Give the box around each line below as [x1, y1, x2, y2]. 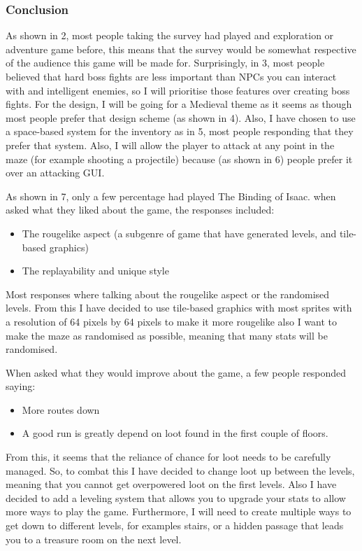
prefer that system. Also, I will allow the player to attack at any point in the [6, 137, 335, 152]
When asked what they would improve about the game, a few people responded [6, 365, 347, 379]
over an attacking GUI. [6, 165, 105, 180]
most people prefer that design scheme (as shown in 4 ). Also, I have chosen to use [6, 110, 356, 125]
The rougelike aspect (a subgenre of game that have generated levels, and [22, 225, 337, 240]
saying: [6, 379, 36, 393]
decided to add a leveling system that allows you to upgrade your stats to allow [6, 490, 346, 505]
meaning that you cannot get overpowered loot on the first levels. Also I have [6, 477, 337, 491]
